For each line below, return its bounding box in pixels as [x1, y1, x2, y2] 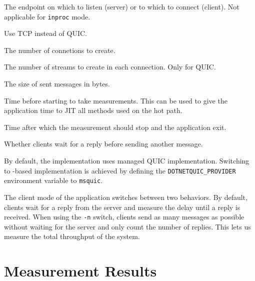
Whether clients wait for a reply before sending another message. [4, 138, 203, 149]
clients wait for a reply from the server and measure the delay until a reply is [4, 201, 240, 212]
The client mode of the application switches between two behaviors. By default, [4, 191, 247, 202]
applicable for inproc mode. [4, 11, 90, 21]
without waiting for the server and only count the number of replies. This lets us [4, 221, 251, 231]
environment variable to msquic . [4, 175, 103, 185]
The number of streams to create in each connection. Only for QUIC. [4, 61, 216, 72]
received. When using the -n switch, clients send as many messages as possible [4, 211, 244, 222]
